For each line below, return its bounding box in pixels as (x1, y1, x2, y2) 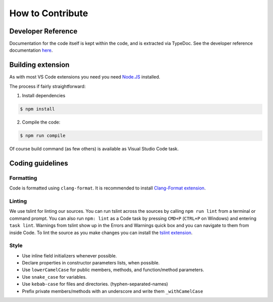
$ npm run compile (20, 133, 66, 139)
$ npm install (20, 106, 55, 112)
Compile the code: (22, 119, 61, 125)
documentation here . (9, 47, 53, 53)
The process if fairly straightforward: (9, 83, 86, 89)
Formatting (9, 174, 37, 181)
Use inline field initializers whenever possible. (22, 252, 117, 258)
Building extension (9, 61, 70, 69)
